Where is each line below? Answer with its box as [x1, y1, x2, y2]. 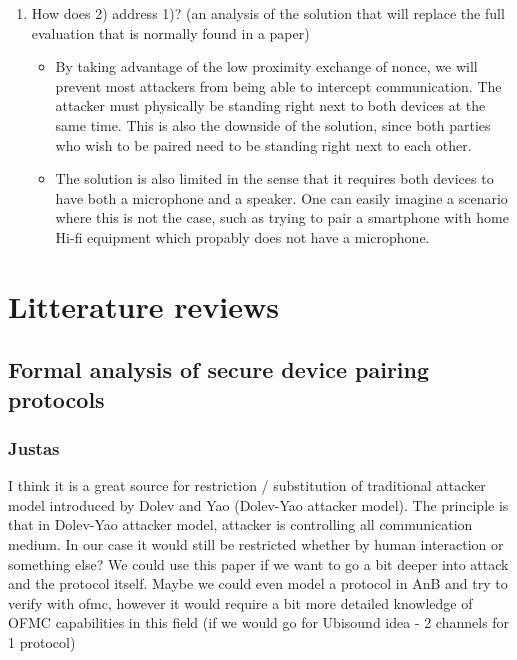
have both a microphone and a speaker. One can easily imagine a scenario [55, 187, 508, 208]
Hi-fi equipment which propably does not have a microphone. [55, 226, 430, 247]
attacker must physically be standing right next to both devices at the [55, 95, 486, 116]
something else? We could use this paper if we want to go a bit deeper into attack [8, 553, 509, 574]
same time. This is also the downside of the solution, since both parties [55, 114, 491, 135]
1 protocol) [8, 632, 76, 653]
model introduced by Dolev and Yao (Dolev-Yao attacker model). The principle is [8, 494, 509, 515]
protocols [8, 383, 105, 414]
